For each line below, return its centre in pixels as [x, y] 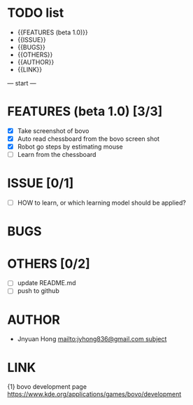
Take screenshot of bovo [53, 130]
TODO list [36, 13]
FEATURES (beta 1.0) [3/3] [85, 112]
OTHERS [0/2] [49, 263]
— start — [22, 83]
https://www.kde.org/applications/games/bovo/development [94, 394]
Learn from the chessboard [57, 155]
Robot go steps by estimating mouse [70, 146]
